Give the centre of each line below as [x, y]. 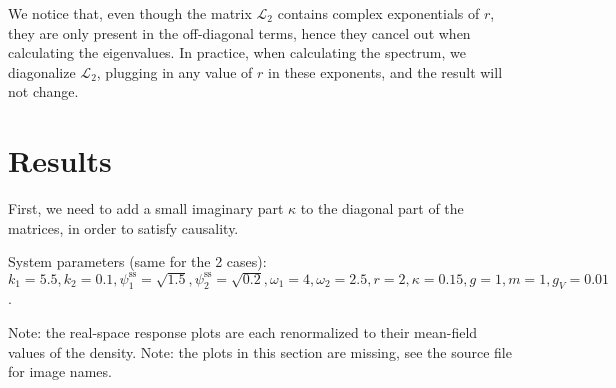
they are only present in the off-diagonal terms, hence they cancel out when [239, 32]
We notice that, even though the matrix [130, 13]
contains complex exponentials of [378, 13]
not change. [43, 91]
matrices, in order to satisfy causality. [123, 227]
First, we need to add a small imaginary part [146, 208]
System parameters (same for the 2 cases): [137, 261]
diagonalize [42, 71]
